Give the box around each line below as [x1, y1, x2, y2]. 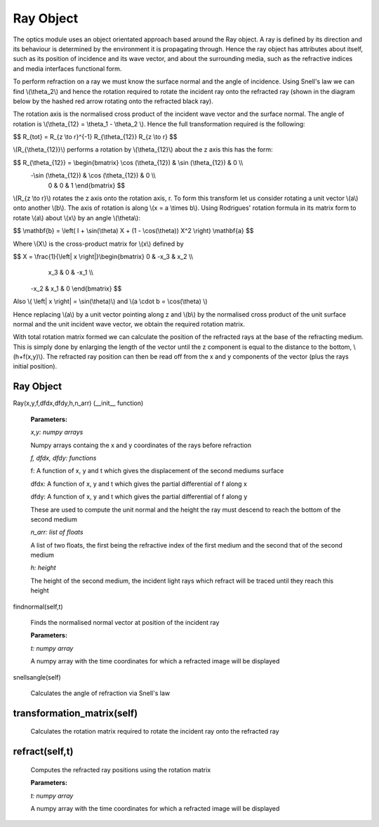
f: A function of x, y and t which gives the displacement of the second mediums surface [30, 467, 284, 475]
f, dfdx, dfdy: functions [30, 454, 97, 462]
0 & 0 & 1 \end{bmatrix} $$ [48, 181, 126, 190]
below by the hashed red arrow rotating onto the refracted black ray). [13, 97, 213, 105]
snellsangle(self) [13, 673, 61, 681]
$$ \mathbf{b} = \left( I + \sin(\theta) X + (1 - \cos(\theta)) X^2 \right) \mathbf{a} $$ [13, 227, 254, 235]
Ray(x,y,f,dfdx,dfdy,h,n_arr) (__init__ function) [13, 399, 144, 407]
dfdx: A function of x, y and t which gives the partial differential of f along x [30, 479, 247, 488]
